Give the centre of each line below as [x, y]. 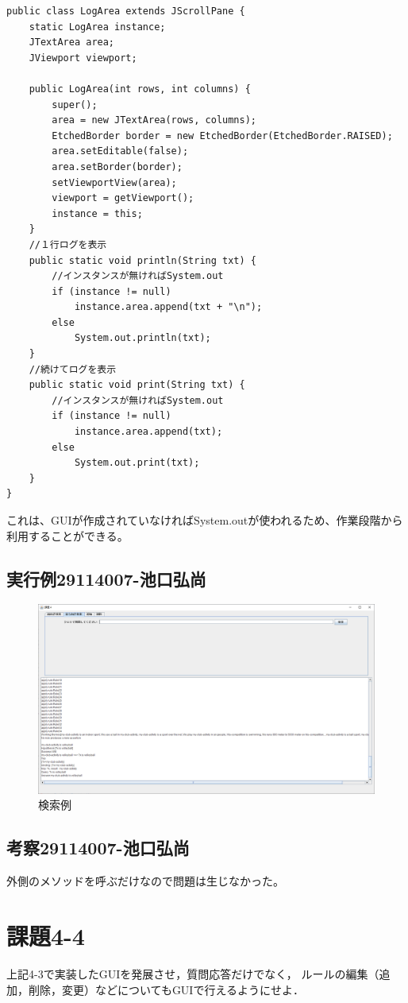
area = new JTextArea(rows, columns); [154, 120]
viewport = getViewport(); [123, 198]
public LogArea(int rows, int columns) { [140, 89]
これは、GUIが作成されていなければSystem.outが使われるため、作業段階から [205, 520]
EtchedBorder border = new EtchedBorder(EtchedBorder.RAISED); [222, 136]
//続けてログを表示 [73, 369]
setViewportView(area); [114, 182]
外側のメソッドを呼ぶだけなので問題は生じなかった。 [145, 881]
